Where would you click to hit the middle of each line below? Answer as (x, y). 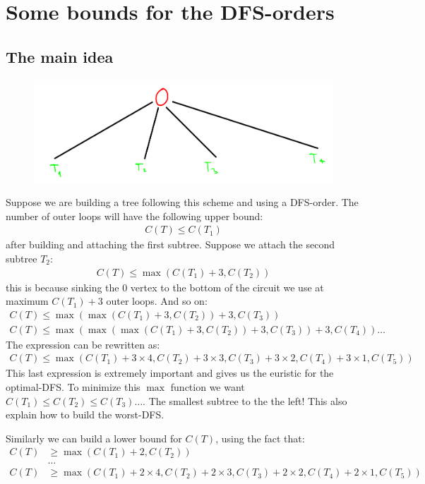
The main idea (60, 56)
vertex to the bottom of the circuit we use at (227, 287)
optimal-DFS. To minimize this (73, 387)
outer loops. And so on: (157, 301)
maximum (27, 301)
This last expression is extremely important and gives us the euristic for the (170, 373)
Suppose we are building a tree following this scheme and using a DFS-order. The (182, 202)
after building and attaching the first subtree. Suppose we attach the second (170, 244)
